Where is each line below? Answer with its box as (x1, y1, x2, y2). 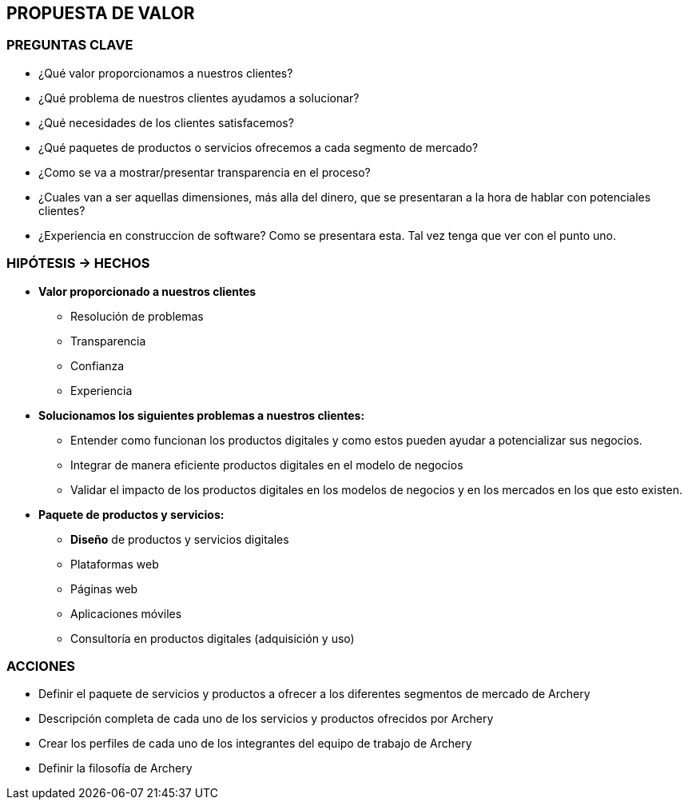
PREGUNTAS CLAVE (6, 37, 133, 54)
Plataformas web (70, 557, 159, 571)
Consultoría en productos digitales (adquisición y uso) (70, 631, 355, 645)
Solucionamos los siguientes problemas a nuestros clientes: (38, 408, 365, 422)
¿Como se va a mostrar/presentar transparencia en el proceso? (38, 165, 371, 179)
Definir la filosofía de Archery (38, 761, 193, 776)
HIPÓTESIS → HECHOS (6, 255, 150, 272)
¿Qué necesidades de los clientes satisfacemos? (38, 115, 294, 130)
